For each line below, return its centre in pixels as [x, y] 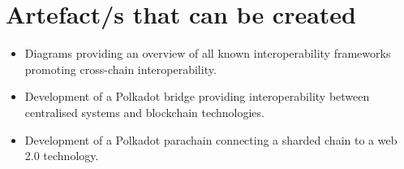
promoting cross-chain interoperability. [120, 69]
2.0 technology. [62, 156]
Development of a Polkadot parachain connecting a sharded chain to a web [211, 139]
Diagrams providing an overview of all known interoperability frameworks [208, 53]
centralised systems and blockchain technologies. [144, 112]
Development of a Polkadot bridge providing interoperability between [197, 96]
